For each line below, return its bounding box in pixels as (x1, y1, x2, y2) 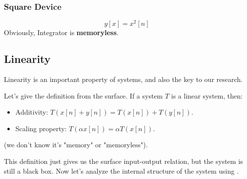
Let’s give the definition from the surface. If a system (4, 90, 163, 100)
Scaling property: (15, 123, 67, 133)
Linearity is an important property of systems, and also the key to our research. (4, 74, 243, 84)
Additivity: (15, 107, 48, 117)
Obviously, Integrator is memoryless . (4, 27, 119, 38)
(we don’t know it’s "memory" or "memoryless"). (4, 139, 148, 150)
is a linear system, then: (171, 90, 243, 100)
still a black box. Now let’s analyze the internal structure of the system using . (4, 165, 239, 176)
